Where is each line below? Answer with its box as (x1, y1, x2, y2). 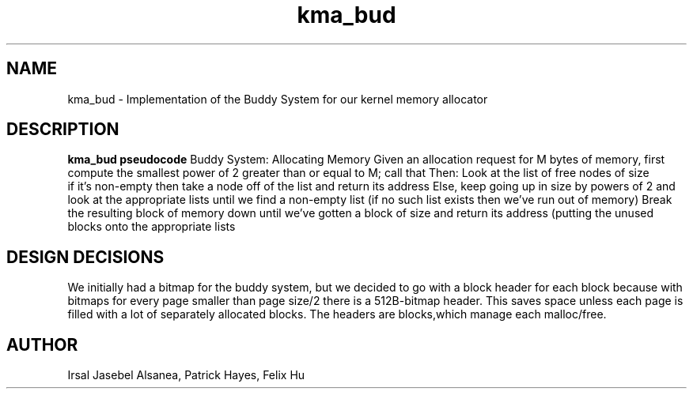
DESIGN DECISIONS (6, 246, 165, 267)
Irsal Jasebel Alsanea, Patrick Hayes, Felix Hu (67, 368, 305, 382)
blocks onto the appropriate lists (67, 220, 236, 234)
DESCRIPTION (6, 119, 119, 140)
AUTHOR (6, 334, 78, 355)
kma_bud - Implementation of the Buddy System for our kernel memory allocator (67, 92, 488, 106)
